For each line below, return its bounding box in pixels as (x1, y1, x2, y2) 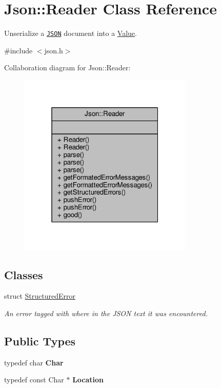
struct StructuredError (4, 290, 75, 301)
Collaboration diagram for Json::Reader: (4, 62, 131, 73)
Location (72, 374, 104, 385)
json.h (44, 45, 63, 55)
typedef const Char (4, 374, 64, 385)
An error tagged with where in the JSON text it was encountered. (4, 307, 208, 318)
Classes (4, 266, 43, 282)
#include (4, 45, 33, 55)
